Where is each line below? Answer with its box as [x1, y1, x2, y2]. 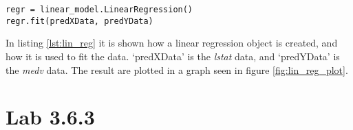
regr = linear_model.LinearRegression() [6, 5, 193, 14]
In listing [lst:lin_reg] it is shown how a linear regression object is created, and [6, 36, 338, 50]
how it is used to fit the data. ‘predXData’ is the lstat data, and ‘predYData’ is [6, 49, 340, 63]
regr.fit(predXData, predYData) [6, 16, 153, 26]
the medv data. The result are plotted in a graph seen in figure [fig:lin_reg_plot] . [6, 62, 348, 77]
